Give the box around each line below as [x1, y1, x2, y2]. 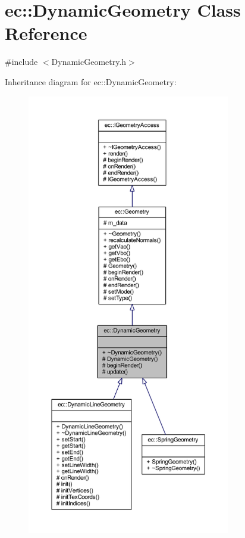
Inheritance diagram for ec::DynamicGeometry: [5, 75, 177, 88]
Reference [5, 21, 87, 45]
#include [5, 55, 38, 68]
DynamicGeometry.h [51, 55, 127, 68]
